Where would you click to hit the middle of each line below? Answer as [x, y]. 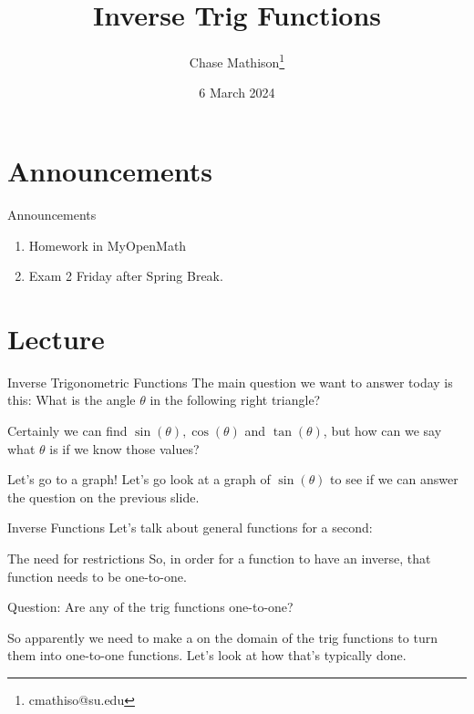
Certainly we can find [67, 430]
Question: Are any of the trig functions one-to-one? [150, 607]
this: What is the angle [72, 400]
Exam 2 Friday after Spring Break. [126, 276]
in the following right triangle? [235, 400]
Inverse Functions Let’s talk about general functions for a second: [190, 528]
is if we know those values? [124, 448]
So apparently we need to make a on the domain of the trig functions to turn [222, 637]
